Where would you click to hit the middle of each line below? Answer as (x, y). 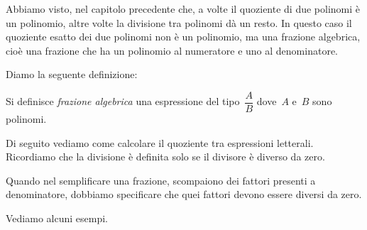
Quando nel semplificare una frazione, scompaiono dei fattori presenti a (161, 180)
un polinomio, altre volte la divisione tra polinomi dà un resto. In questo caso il (179, 22)
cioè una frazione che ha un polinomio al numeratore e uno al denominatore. (172, 50)
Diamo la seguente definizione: (72, 74)
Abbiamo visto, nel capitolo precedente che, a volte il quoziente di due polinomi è (183, 9)
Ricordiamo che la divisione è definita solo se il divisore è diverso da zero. (165, 157)
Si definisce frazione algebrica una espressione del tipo (123, 101)
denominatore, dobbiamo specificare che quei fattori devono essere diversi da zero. (184, 194)
